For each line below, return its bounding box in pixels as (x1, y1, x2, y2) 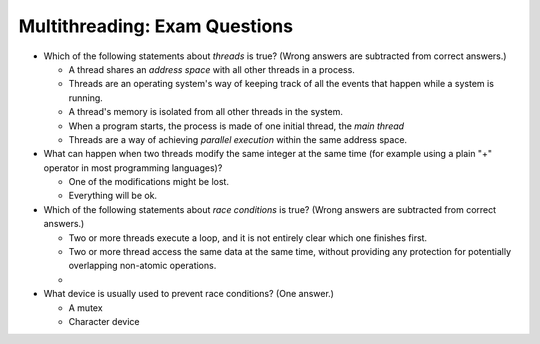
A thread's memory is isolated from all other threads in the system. (68, 106, 344, 118)
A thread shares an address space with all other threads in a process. (68, 63, 355, 75)
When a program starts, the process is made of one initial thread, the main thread (68, 120, 405, 132)
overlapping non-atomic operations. (68, 260, 217, 272)
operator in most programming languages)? (43, 161, 223, 174)
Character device (68, 315, 140, 327)
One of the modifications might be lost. (68, 176, 230, 188)
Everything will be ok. (68, 190, 158, 202)
